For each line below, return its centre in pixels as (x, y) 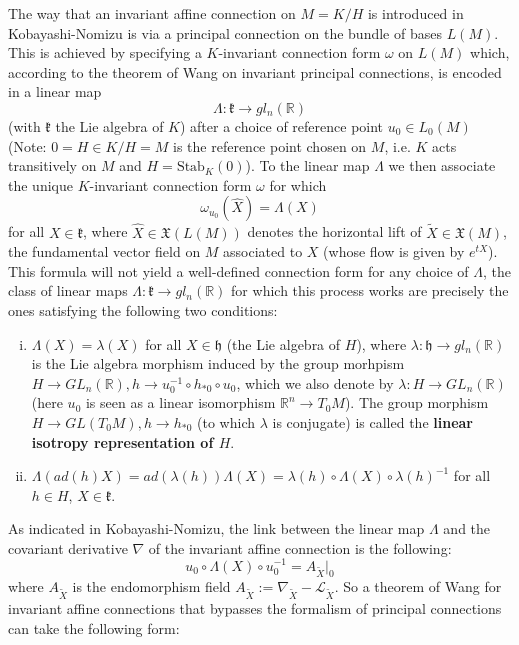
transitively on (52, 165)
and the (467, 528)
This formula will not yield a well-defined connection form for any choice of (238, 270)
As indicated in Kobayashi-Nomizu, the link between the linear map (216, 528)
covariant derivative (68, 547)
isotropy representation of (122, 441)
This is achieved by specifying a (105, 52)
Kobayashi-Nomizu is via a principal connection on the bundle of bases (225, 32)
